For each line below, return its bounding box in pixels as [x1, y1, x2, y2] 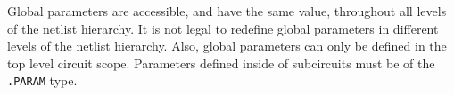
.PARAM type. [7, 71, 78, 90]
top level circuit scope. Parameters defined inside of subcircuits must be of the [7, 53, 435, 72]
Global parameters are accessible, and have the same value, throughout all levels [7, 2, 447, 20]
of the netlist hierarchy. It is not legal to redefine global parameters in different [7, 19, 439, 37]
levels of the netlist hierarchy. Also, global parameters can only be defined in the [7, 36, 447, 55]
